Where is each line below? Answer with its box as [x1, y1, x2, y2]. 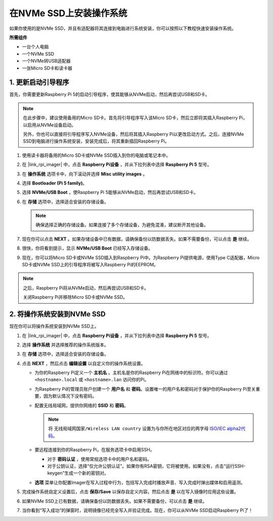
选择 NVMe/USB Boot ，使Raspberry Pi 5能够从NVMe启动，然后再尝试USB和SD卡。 [22, 190, 198, 196]
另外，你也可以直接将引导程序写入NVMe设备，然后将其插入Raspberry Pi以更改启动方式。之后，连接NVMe [23, 131, 244, 137]
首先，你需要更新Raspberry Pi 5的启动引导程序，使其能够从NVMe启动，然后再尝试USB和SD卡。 [9, 91, 210, 98]
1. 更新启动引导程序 [9, 78, 69, 87]
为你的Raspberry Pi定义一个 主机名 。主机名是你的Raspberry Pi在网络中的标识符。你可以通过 [34, 369, 229, 376]
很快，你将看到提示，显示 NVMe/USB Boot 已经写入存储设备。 [22, 245, 153, 251]
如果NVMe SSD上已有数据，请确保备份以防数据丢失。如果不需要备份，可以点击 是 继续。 [22, 498, 207, 504]
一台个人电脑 [22, 43, 49, 50]
